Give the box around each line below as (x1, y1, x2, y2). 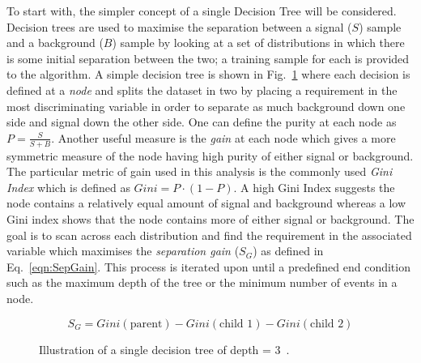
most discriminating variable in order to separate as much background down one (6, 97, 406, 114)
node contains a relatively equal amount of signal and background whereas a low (6, 194, 406, 211)
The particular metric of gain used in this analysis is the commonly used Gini (6, 163, 393, 180)
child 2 (309, 318, 344, 330)
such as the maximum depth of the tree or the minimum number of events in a (6, 274, 398, 291)
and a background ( (6, 34, 104, 51)
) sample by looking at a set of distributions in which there (112, 34, 405, 51)
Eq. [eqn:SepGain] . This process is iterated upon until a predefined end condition (6, 258, 410, 275)
